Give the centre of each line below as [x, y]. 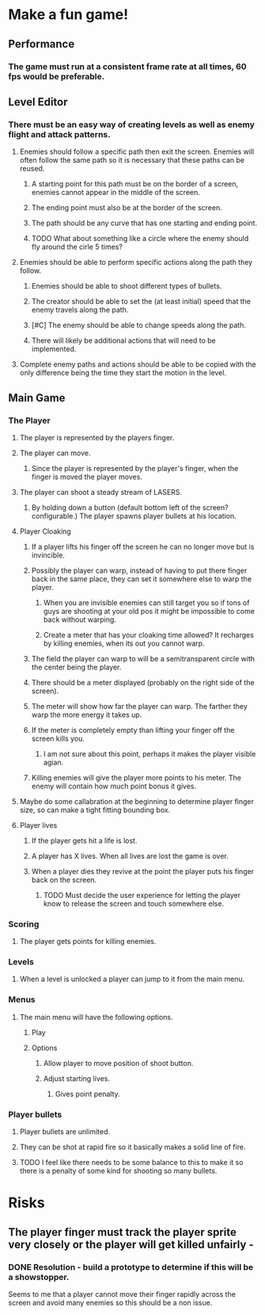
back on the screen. [64, 880]
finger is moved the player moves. [87, 477]
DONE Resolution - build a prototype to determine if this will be [131, 1267]
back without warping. [80, 619]
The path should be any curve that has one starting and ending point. [144, 223]
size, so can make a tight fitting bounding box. [95, 810]
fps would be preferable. [57, 76]
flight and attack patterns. [59, 134]
